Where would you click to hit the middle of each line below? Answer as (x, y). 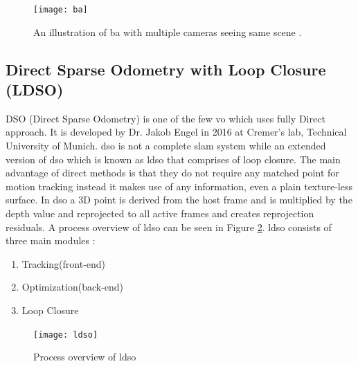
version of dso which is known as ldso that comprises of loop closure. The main (173, 159)
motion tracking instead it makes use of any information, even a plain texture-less (179, 186)
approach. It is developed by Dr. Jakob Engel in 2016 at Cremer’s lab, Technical (176, 132)
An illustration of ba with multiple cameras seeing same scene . (168, 31)
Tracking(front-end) (64, 263)
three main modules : (51, 240)
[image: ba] (61, 10)
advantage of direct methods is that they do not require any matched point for (172, 173)
